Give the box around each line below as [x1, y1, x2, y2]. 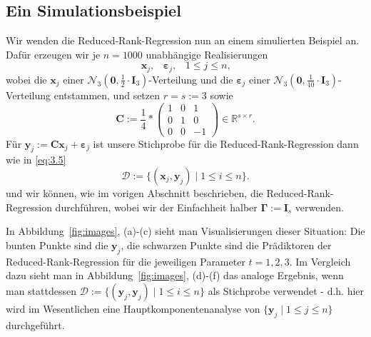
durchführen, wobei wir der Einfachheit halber [55, 199, 258, 214]
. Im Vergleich [289, 253, 351, 268]
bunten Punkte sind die [6, 237, 108, 252]
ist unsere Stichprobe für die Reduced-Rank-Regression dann [93, 136, 359, 151]
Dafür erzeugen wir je [6, 46, 101, 61]
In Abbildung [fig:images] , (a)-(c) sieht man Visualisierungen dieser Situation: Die [6, 223, 365, 238]
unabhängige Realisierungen [146, 46, 268, 61]
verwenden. [295, 199, 344, 214]
